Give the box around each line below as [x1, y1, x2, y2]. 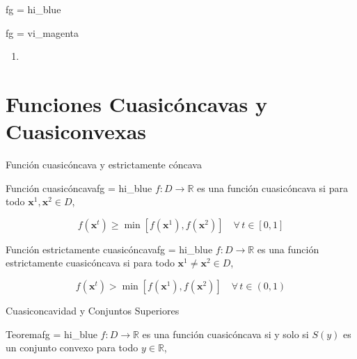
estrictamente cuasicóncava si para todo [6, 255, 175, 270]
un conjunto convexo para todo [6, 340, 138, 355]
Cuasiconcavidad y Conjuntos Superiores [6, 303, 180, 318]
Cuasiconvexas [6, 117, 147, 145]
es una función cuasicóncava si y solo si [142, 326, 309, 341]
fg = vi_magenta [6, 25, 79, 40]
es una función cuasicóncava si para [197, 180, 348, 195]
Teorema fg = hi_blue [6, 326, 97, 341]
